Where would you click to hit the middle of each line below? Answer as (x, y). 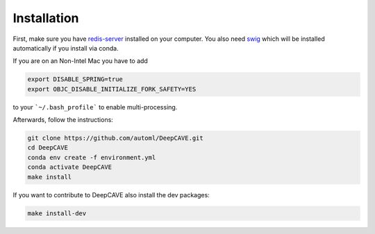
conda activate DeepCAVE (70, 167)
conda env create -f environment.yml (92, 157)
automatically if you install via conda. (66, 48)
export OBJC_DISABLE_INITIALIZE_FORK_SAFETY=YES (112, 89)
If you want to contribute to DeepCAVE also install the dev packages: (111, 195)
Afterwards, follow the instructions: (63, 120)
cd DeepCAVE (48, 148)
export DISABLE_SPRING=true (75, 79)
